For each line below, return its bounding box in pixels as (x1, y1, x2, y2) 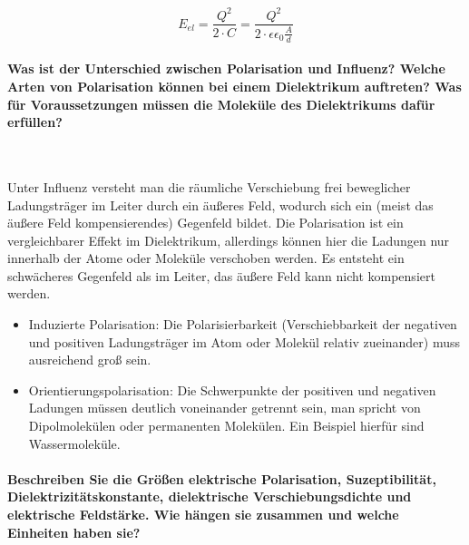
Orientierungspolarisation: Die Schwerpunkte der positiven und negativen (28, 380, 436, 399)
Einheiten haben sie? (7, 522, 141, 541)
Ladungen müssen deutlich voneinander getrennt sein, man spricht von (28, 398, 421, 417)
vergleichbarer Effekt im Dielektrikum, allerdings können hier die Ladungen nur (7, 230, 450, 249)
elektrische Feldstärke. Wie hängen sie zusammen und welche (7, 505, 399, 524)
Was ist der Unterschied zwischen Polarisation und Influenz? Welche (7, 59, 445, 78)
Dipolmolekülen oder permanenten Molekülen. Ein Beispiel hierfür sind (28, 416, 425, 435)
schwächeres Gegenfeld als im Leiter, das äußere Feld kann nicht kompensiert (7, 266, 435, 285)
